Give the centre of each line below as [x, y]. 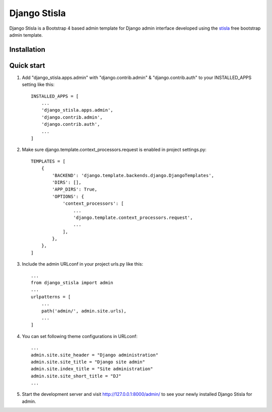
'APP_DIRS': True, [75, 189]
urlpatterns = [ [51, 297]
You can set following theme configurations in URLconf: [80, 336]
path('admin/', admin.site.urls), [84, 311]
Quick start [27, 65]
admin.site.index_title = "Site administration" [92, 369]
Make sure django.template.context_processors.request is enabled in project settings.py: [114, 150]
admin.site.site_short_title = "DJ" [76, 376]
